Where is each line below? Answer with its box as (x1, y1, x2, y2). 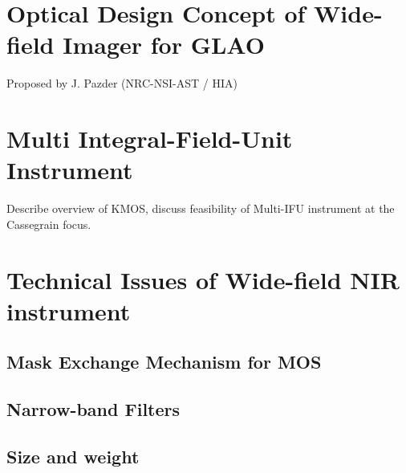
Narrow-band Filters (6, 397, 181, 422)
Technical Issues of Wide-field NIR (6, 263, 400, 296)
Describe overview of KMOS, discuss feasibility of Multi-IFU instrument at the (6, 200, 395, 217)
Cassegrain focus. (6, 215, 91, 232)
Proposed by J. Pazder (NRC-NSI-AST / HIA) (6, 75, 238, 92)
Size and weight (6, 443, 140, 468)
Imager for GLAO (63, 28, 265, 61)
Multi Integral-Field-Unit (6, 122, 293, 155)
